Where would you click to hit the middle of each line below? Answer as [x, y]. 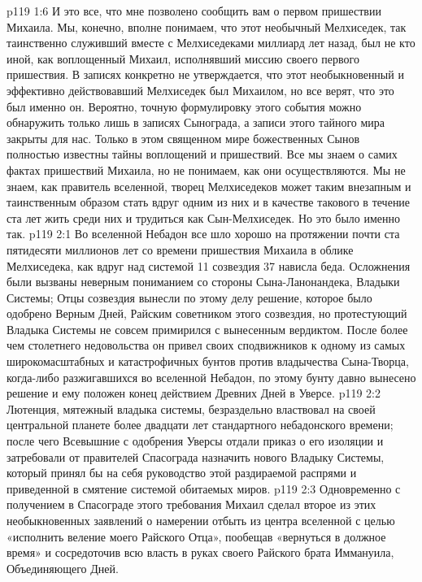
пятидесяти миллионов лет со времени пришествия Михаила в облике [180, 249]
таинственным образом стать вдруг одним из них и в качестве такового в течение [209, 202]
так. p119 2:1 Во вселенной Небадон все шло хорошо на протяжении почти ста [203, 234]
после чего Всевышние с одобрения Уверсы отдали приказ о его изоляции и [195, 441]
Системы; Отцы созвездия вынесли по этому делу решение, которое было [189, 297]
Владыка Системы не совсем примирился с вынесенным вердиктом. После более [207, 329]
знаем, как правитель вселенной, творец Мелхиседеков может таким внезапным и [209, 186]
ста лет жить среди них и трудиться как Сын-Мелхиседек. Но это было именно [203, 217]
